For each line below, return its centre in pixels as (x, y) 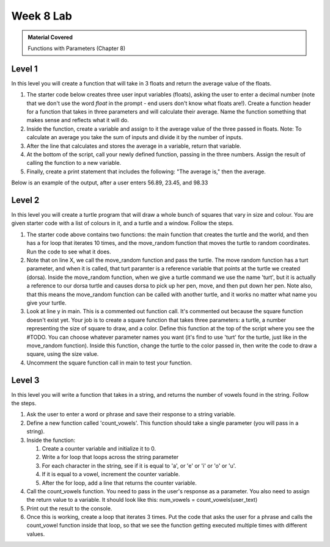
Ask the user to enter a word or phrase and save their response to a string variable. (131, 415)
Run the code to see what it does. (69, 252)
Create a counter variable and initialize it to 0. (99, 448)
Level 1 (24, 69)
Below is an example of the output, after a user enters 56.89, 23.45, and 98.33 (110, 183)
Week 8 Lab (42, 16)
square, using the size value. (63, 354)
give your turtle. (46, 303)
